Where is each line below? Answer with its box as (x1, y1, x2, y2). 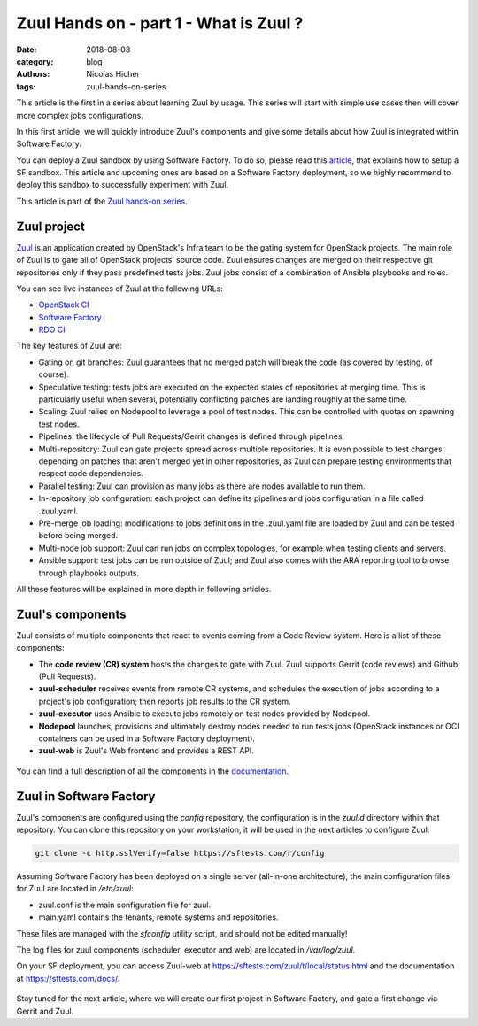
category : (16, 56, 54, 66)
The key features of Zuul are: (16, 341, 123, 351)
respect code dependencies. (38, 468, 143, 479)
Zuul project (16, 219, 86, 234)
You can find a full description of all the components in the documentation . (16, 766, 289, 776)
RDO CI (38, 324, 66, 336)
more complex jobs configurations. (16, 110, 143, 120)
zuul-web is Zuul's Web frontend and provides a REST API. (38, 745, 254, 756)
